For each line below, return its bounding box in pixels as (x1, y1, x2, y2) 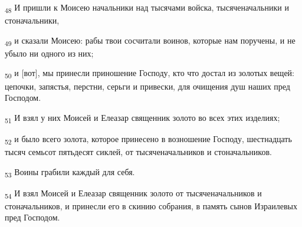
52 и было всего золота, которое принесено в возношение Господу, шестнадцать (5, 132, 292, 146)
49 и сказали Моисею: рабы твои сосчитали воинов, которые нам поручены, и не (5, 34, 296, 48)
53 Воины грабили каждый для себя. (5, 165, 135, 179)
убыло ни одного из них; (5, 47, 94, 59)
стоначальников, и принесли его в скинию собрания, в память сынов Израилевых (5, 199, 297, 212)
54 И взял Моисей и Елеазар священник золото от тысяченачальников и (5, 186, 262, 200)
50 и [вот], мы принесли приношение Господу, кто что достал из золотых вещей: (5, 67, 294, 81)
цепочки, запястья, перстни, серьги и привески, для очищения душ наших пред (5, 80, 290, 92)
